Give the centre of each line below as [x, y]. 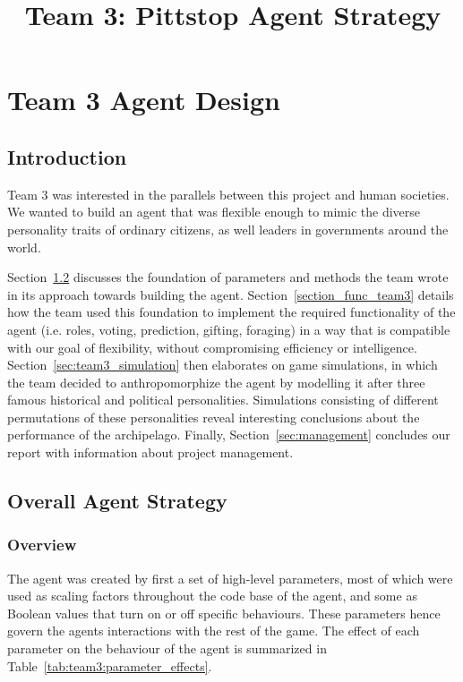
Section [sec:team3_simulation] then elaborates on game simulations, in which [223, 365]
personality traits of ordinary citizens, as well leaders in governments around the [228, 229]
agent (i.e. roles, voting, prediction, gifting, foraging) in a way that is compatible [229, 329]
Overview [42, 545]
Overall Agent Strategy [117, 501]
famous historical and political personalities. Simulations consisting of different [223, 400]
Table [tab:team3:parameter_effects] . [110, 665]
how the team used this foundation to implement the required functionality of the [231, 312]
